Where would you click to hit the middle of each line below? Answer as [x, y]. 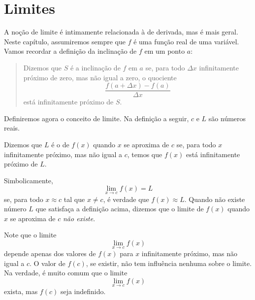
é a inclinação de [95, 67]
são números [227, 118]
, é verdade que [126, 199]
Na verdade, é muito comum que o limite [66, 273]
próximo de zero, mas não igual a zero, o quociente [100, 77]
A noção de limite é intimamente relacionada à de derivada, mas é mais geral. [121, 32]
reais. [12, 128]
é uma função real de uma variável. [186, 41]
